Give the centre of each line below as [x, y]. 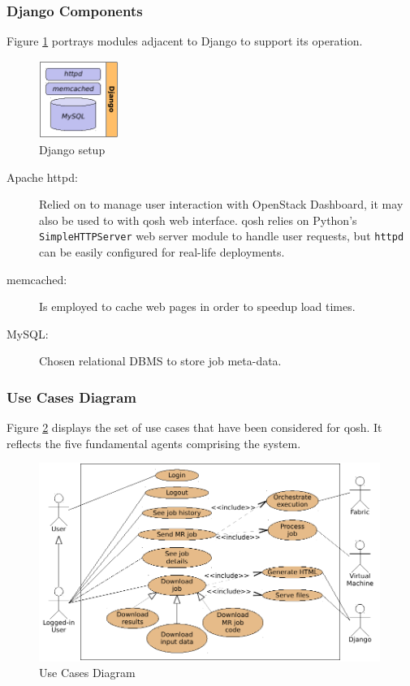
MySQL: [28, 333]
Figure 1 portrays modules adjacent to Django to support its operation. [185, 41]
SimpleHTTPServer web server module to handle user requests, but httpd [222, 236]
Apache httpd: [42, 177]
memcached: [37, 279]
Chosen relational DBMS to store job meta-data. [160, 361]
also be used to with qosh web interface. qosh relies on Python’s [198, 220]
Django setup [72, 149]
